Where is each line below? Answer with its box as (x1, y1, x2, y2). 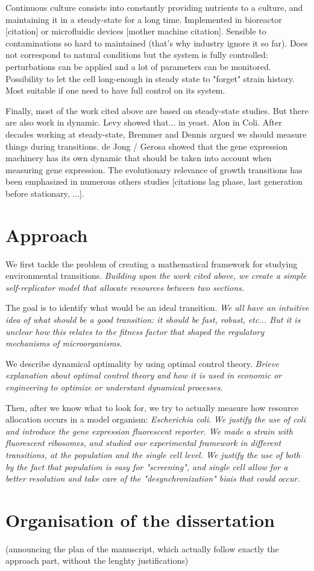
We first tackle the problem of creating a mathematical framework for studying (5, 257, 298, 270)
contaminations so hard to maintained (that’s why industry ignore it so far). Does (5, 36, 308, 49)
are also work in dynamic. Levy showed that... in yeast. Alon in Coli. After (5, 116, 282, 129)
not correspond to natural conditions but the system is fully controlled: (5, 48, 268, 61)
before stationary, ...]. (5, 187, 84, 199)
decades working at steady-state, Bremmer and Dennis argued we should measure (5, 127, 307, 140)
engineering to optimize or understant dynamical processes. (5, 380, 223, 393)
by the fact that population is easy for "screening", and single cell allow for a (5, 460, 288, 473)
